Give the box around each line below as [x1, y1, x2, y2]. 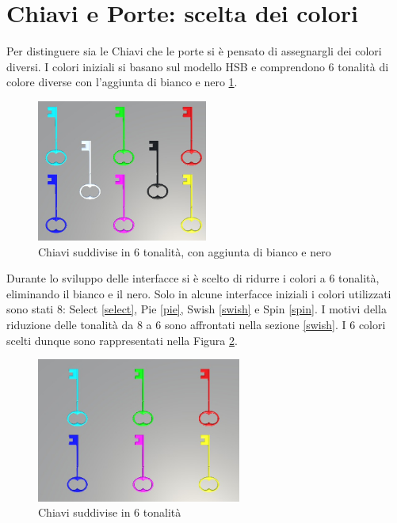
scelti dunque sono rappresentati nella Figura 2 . [6, 332, 238, 348]
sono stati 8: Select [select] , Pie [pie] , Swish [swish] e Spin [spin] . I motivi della [6, 301, 387, 317]
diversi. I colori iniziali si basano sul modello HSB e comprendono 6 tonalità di [6, 58, 389, 74]
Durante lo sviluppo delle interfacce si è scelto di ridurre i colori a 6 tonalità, [6, 270, 380, 286]
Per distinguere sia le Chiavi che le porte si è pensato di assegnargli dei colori [6, 43, 382, 59]
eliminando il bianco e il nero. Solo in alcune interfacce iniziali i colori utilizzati [6, 285, 391, 301]
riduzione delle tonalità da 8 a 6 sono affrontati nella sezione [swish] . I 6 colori [6, 316, 386, 332]
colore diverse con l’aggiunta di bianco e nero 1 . [6, 74, 238, 90]
